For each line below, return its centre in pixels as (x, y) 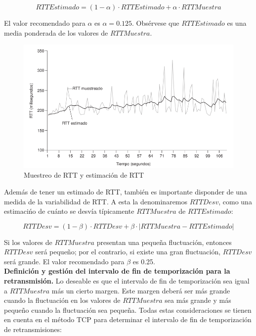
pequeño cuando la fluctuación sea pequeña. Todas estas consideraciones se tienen (128, 310)
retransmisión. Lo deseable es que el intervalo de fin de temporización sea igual (127, 281)
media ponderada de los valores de (56, 32)
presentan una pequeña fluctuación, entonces (164, 242)
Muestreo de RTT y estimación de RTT (84, 175)
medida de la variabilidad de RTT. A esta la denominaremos (96, 201)
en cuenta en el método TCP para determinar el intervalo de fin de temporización (128, 319)
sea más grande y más (198, 300)
